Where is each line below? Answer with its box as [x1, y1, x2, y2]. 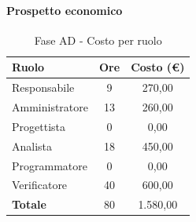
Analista [12, 137, 53, 154]
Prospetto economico [6, 2, 123, 18]
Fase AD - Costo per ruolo [34, 31, 162, 48]
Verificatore [12, 177, 68, 193]
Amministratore [12, 99, 88, 115]
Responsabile [12, 79, 75, 96]
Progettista [12, 118, 65, 134]
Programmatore [12, 157, 87, 173]
